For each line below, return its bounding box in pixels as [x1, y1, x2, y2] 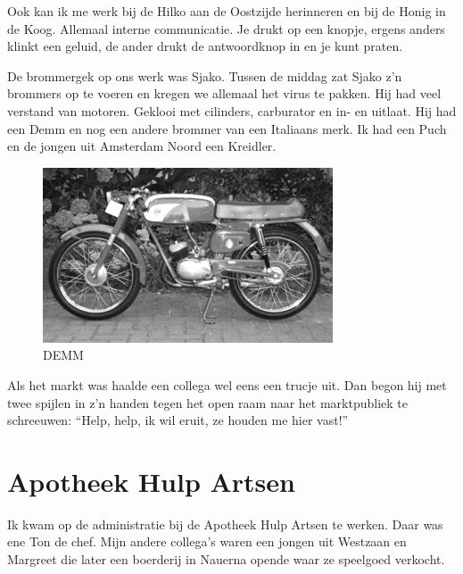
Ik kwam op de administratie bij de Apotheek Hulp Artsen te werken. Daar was [7, 514, 443, 533]
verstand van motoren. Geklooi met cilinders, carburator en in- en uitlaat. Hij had [7, 101, 457, 120]
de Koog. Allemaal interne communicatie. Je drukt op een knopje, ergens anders [7, 19, 445, 37]
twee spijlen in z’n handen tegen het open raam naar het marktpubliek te [7, 393, 408, 412]
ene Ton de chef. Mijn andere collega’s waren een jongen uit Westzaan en [7, 532, 407, 551]
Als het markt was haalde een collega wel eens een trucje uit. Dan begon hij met [7, 375, 447, 394]
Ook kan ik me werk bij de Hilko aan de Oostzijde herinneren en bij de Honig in [7, 2, 446, 20]
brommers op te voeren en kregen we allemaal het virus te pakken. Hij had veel [7, 84, 442, 103]
